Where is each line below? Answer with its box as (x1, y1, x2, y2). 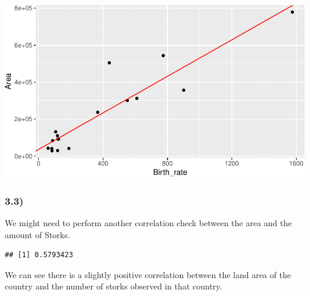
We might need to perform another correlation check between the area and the (5, 217, 292, 229)
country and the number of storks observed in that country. (5, 280, 222, 292)
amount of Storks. (5, 228, 70, 240)
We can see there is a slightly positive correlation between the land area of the (5, 268, 291, 280)
